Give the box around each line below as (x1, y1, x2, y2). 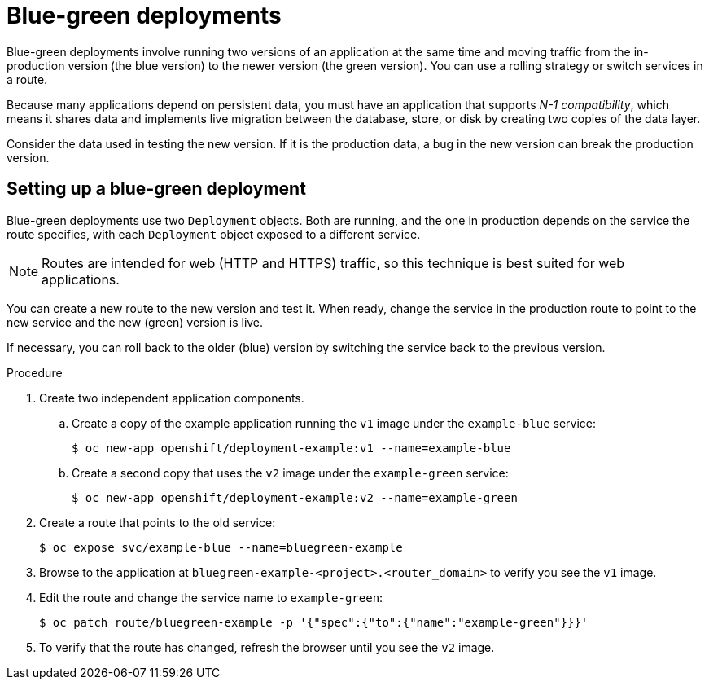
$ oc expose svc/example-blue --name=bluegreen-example (39, 540, 403, 554)
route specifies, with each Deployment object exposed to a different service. (7, 226, 421, 241)
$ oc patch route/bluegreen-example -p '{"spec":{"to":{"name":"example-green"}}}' (39, 615, 589, 629)
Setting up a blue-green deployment (7, 178, 306, 200)
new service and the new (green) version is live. (7, 314, 264, 329)
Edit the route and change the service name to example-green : (39, 590, 383, 605)
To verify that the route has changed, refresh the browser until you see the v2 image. (39, 640, 495, 654)
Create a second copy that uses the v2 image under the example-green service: (72, 465, 509, 480)
